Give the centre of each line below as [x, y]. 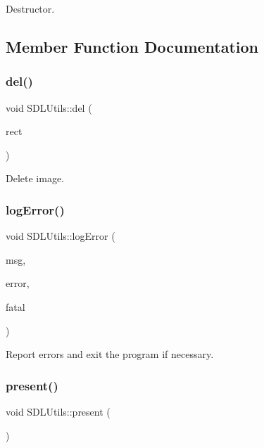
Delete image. [35, 178]
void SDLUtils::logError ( [61, 236]
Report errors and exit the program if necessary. [110, 354]
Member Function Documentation [132, 46]
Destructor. [30, 8]
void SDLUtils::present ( [58, 411]
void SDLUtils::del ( [49, 107]
